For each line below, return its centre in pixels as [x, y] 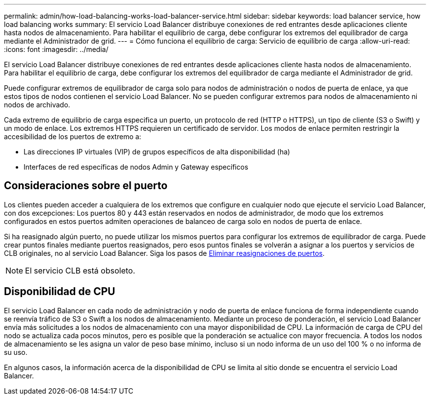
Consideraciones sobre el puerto [86, 186]
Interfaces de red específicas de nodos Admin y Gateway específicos [136, 167]
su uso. [16, 352]
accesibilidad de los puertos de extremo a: [73, 137]
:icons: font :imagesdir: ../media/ [56, 49]
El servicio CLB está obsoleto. [80, 270]
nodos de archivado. [37, 105]
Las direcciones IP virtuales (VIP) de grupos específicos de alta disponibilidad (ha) [157, 152]
